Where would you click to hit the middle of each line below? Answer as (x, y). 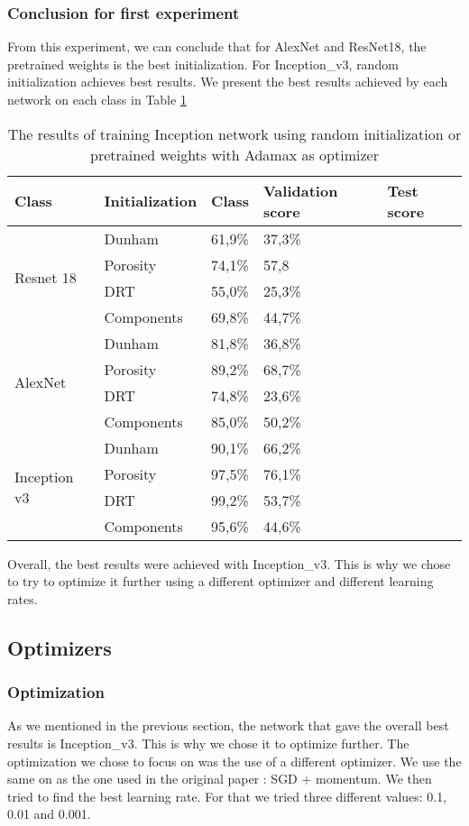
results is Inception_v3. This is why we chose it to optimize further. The (208, 743)
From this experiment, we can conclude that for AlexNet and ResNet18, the (217, 46)
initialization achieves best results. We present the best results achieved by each (228, 82)
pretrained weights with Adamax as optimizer (234, 154)
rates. (23, 598)
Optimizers (60, 647)
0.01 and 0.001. (49, 814)
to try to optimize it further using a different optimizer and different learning (221, 581)
